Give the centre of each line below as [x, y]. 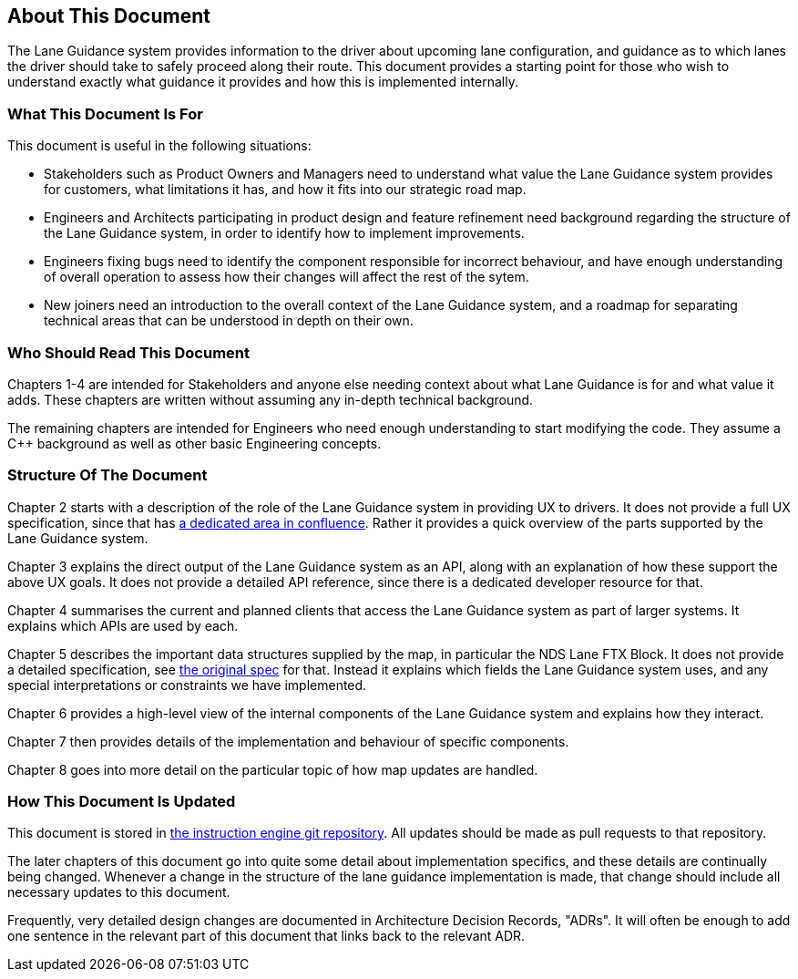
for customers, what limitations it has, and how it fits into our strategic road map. [285, 190]
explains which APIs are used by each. [123, 625]
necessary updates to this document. [119, 892]
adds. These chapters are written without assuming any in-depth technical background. [271, 399]
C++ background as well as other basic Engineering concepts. [194, 443]
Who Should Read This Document [129, 352]
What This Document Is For [105, 113]
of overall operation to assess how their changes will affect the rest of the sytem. [286, 277]
